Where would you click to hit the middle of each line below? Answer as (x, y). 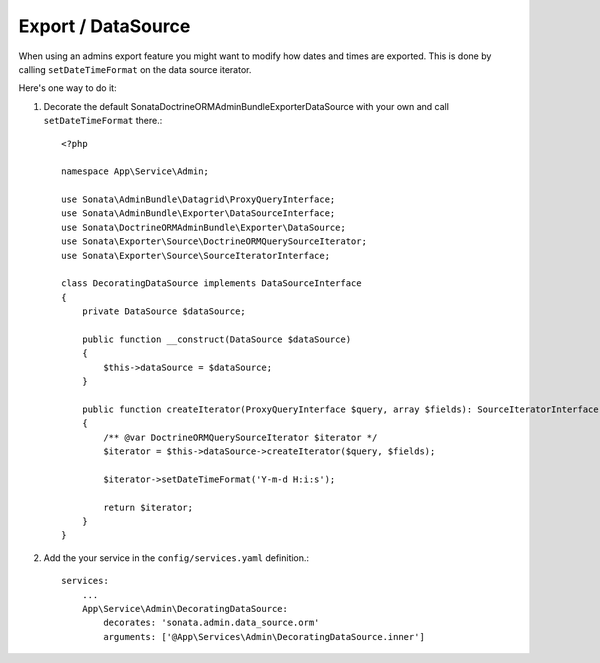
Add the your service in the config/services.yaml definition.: (176, 557)
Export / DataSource (104, 26)
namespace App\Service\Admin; (135, 171)
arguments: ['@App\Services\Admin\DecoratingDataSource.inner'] (264, 636)
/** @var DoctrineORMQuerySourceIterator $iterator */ (240, 437)
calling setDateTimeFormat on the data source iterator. (135, 69)
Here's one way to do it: (67, 88)
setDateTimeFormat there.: (103, 121)
